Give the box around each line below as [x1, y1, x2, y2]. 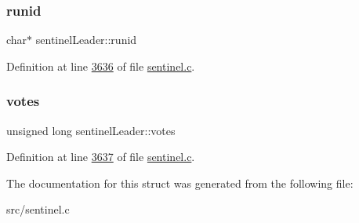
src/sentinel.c [6, 201, 70, 218]
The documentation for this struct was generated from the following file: [6, 174, 354, 191]
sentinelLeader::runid [35, 31, 137, 48]
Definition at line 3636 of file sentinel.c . [6, 57, 195, 74]
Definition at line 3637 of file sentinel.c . [6, 148, 195, 165]
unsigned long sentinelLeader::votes [6, 122, 176, 138]
